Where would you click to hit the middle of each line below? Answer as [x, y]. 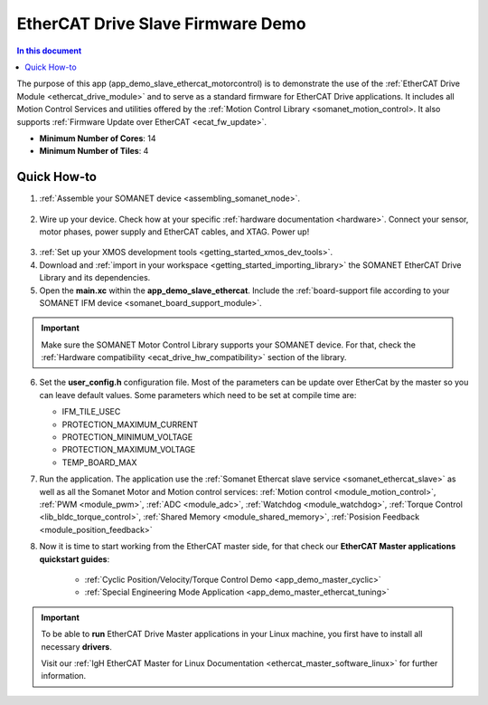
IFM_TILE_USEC [91, 412]
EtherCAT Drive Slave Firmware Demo [161, 24]
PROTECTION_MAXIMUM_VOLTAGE [129, 450]
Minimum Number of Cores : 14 [98, 138]
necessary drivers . [76, 646]
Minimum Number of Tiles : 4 [94, 151]
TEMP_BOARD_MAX [99, 462]
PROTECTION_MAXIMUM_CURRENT [130, 424]
